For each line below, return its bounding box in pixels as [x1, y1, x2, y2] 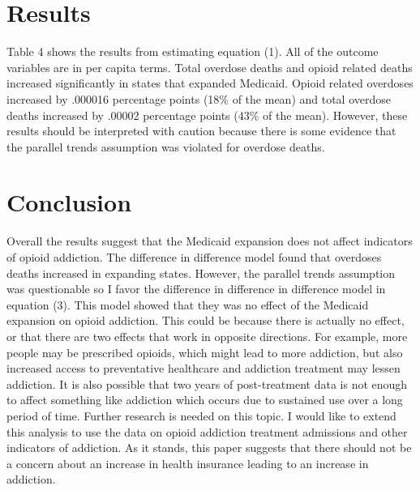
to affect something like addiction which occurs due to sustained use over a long [6, 391, 403, 408]
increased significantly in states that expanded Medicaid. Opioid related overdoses [6, 75, 414, 92]
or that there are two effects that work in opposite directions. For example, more [6, 327, 408, 344]
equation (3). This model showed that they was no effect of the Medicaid [6, 296, 369, 313]
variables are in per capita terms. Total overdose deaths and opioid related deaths [6, 58, 413, 75]
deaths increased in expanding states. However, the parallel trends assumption [6, 264, 396, 281]
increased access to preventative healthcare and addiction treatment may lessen [6, 360, 401, 377]
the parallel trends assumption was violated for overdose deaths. [6, 138, 325, 155]
